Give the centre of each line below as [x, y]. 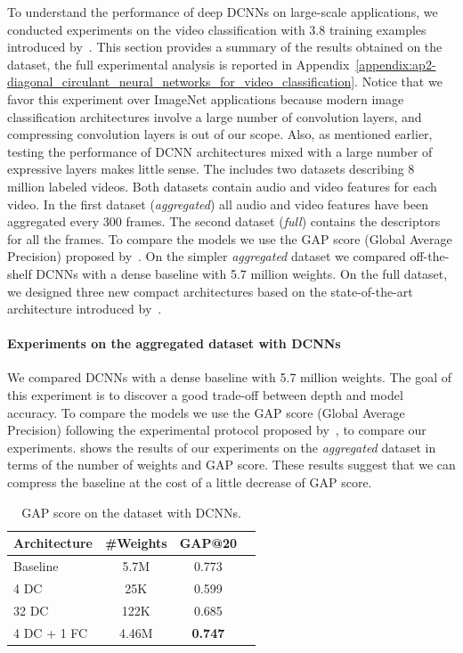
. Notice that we [398, 82]
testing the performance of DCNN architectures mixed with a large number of [220, 151]
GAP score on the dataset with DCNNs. [131, 512]
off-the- [430, 256]
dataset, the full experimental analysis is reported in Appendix [179, 64]
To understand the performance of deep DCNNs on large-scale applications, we [223, 12]
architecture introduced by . [85, 309]
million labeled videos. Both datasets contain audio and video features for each [222, 186]
